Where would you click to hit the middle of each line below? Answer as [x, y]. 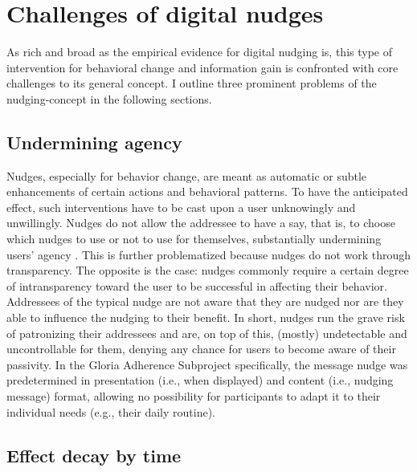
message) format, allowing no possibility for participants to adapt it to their [194, 396]
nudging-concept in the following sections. [109, 98]
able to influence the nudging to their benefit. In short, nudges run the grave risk [206, 317]
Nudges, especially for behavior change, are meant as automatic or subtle [187, 175]
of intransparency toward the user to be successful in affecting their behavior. [197, 285]
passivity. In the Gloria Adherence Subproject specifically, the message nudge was [207, 364]
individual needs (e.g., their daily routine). [111, 411]
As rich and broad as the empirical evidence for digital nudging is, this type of [199, 52]
